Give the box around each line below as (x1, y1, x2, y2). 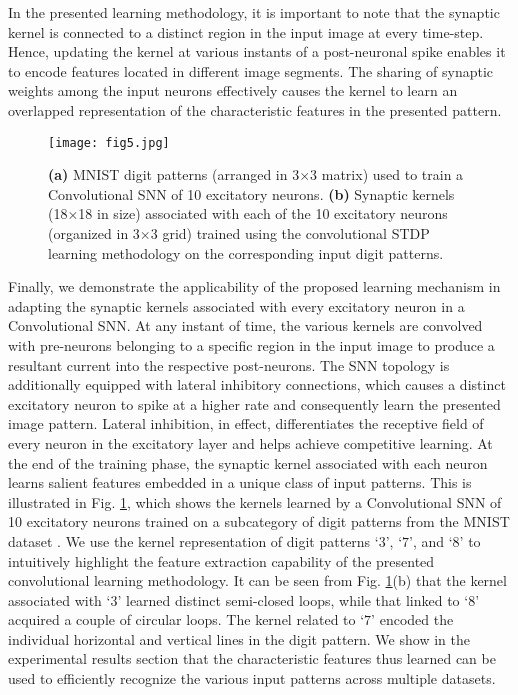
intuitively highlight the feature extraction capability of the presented (8, 550, 435, 571)
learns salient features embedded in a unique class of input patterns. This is (8, 472, 472, 493)
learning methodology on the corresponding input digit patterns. (48, 242, 444, 263)
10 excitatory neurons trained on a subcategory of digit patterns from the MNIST (8, 511, 510, 532)
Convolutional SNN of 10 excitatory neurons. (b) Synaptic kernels (48, 183, 455, 204)
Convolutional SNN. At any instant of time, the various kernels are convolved (8, 315, 483, 336)
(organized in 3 (48, 223, 140, 243)
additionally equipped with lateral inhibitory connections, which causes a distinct (8, 374, 506, 395)
